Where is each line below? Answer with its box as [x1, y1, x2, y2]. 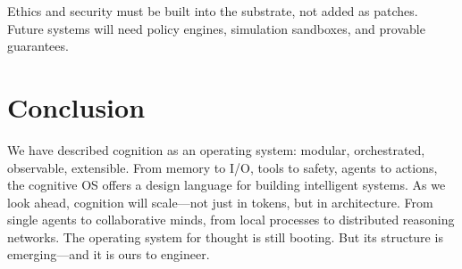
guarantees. [7, 37, 69, 55]
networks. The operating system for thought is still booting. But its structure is [7, 227, 443, 246]
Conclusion [7, 88, 146, 125]
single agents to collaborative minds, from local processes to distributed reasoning [7, 210, 455, 229]
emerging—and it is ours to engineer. [7, 245, 210, 264]
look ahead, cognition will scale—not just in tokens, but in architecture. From [7, 192, 433, 211]
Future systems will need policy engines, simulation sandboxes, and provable [7, 19, 425, 37]
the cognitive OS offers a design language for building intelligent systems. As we [7, 175, 446, 194]
